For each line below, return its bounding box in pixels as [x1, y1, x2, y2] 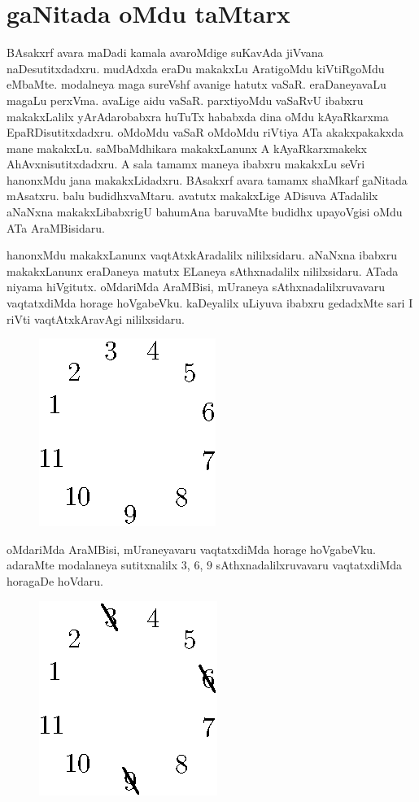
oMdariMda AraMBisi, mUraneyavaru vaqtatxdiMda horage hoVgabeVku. [7, 540, 376, 557]
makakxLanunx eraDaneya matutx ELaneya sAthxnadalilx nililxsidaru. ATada [7, 262, 399, 279]
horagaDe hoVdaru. [7, 573, 103, 589]
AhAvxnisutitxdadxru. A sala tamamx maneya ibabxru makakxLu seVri [7, 155, 365, 172]
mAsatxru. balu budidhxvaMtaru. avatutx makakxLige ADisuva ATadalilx [7, 187, 378, 204]
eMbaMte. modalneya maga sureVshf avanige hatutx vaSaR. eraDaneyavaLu [7, 76, 386, 93]
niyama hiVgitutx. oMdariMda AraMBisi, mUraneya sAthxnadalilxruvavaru [7, 278, 385, 295]
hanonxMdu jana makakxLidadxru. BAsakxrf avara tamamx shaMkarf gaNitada [7, 171, 408, 188]
